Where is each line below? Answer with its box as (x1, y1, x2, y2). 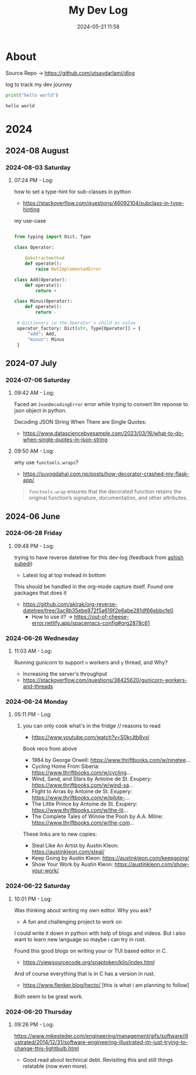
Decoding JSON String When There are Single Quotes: (14, 418, 147, 426)
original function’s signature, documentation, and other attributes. (28, 494, 188, 502)
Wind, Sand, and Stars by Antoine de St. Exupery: (31, 776, 152, 783)
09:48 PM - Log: (14, 542, 54, 549)
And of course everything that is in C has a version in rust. (14, 970, 155, 977)
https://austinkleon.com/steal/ (31, 848, 105, 855)
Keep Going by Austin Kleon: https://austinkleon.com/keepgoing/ (31, 855, 190, 862)
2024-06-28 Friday (5, 529, 62, 537)
